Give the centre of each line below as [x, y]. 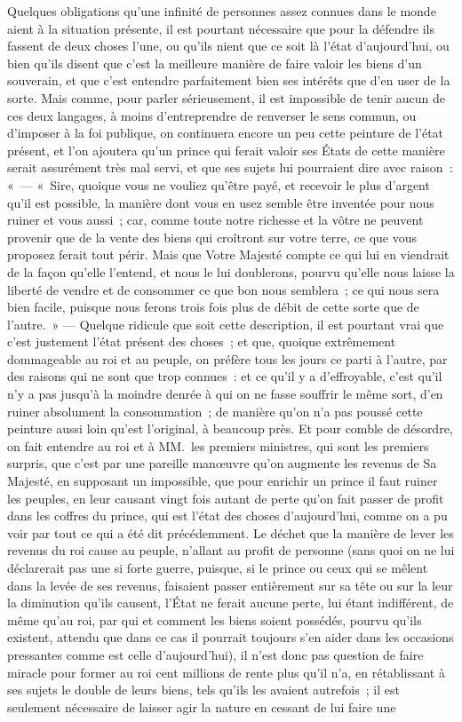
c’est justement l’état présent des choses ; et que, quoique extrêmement [202, 341]
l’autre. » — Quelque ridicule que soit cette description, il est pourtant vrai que [226, 324]
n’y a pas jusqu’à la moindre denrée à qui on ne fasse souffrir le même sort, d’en [225, 394]
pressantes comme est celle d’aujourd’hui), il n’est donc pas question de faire [215, 654]
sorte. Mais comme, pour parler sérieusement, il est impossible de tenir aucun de [227, 97]
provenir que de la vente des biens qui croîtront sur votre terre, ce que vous [212, 237]
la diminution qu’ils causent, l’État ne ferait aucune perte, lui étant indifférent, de [231, 603]
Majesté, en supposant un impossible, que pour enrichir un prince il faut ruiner [223, 481]
